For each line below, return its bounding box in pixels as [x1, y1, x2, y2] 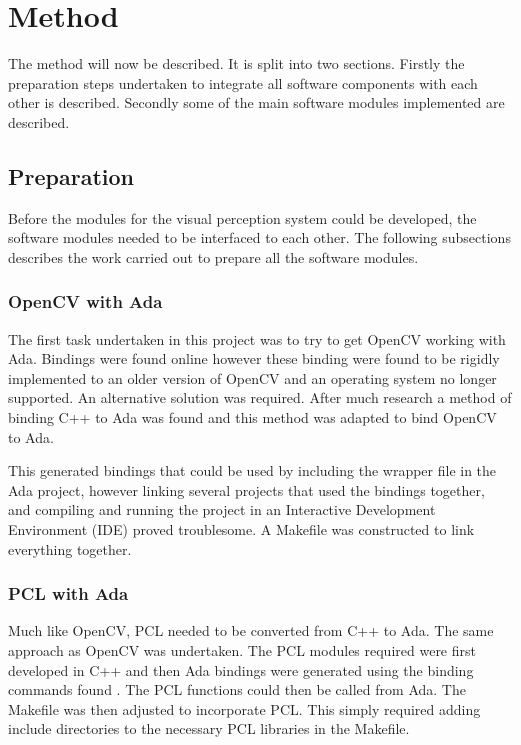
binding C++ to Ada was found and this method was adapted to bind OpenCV [8, 407, 497, 428]
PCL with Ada [8, 581, 129, 606]
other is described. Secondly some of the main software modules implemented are [8, 92, 505, 113]
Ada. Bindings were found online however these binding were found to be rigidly [8, 348, 500, 369]
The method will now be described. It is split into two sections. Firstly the [8, 53, 465, 74]
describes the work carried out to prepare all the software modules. [8, 246, 419, 267]
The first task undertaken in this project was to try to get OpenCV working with [8, 328, 506, 349]
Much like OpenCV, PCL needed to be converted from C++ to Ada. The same [8, 620, 494, 641]
